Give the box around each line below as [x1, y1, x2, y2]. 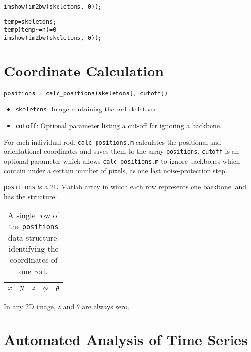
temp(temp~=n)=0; [4, 26, 60, 34]
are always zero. [82, 301, 130, 311]
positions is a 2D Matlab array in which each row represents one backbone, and [4, 182, 247, 192]
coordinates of [9, 254, 58, 265]
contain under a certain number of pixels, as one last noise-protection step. [4, 165, 227, 175]
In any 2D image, [4, 301, 56, 311]
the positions [9, 220, 58, 232]
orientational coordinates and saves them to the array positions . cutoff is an [4, 146, 239, 156]
